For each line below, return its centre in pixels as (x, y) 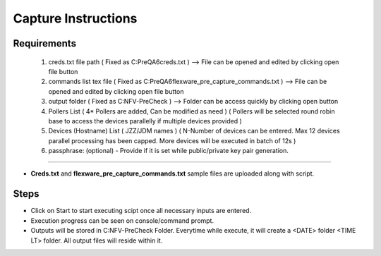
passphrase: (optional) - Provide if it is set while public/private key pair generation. (168, 151)
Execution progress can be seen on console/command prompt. (122, 220)
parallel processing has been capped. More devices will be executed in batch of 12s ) (172, 140)
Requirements (45, 43)
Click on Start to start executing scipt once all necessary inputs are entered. (141, 211)
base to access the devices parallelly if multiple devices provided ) (145, 121)
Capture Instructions (75, 18)
